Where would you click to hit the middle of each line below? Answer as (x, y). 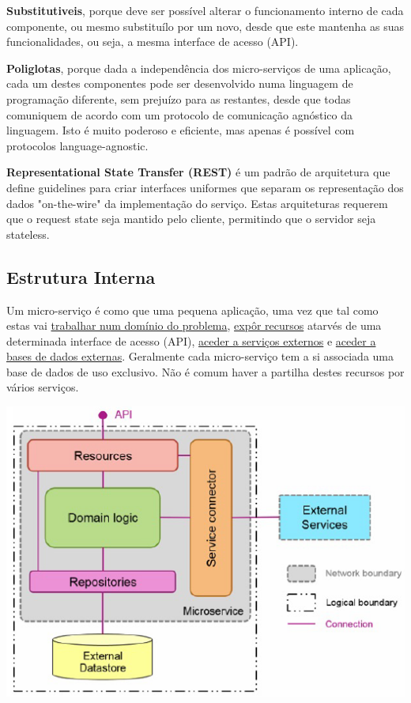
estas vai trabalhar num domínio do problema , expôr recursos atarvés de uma (194, 325)
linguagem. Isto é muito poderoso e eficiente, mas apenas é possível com (181, 130)
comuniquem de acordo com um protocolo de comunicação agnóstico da (180, 114)
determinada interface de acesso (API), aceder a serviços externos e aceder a (191, 340)
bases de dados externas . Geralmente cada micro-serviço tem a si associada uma (200, 356)
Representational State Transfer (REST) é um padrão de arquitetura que (198, 172)
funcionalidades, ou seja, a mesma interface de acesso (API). (153, 42)
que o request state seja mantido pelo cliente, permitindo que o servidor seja (191, 219)
